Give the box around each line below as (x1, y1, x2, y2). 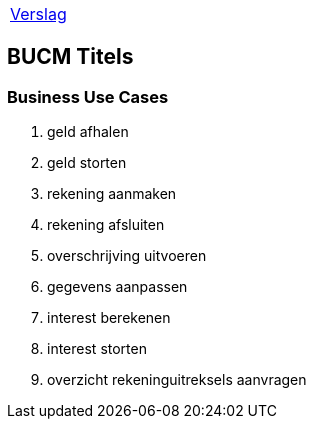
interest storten (47, 340, 147, 358)
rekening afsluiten (47, 216, 165, 234)
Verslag (10, 4, 67, 24)
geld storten (47, 154, 127, 172)
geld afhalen (47, 123, 129, 141)
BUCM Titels (7, 44, 134, 70)
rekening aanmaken (47, 185, 177, 203)
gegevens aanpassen (47, 278, 188, 296)
